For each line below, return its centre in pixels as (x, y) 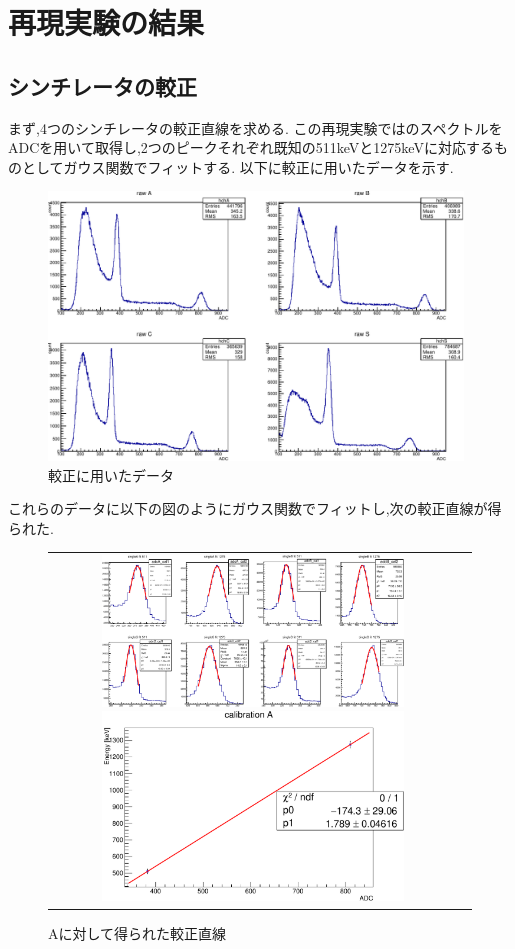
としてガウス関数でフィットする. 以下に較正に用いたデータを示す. (237, 166)
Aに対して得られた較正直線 (137, 932)
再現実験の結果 (106, 22)
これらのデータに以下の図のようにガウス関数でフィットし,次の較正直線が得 (255, 508)
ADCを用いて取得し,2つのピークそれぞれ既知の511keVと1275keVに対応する (251, 147)
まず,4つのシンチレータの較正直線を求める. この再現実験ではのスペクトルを (255, 127)
